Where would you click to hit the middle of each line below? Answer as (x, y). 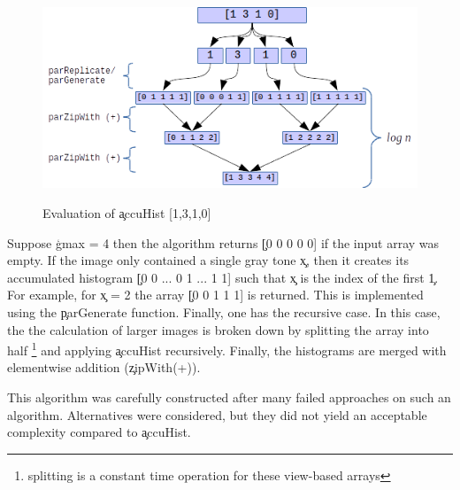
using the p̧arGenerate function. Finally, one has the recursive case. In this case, (224, 312)
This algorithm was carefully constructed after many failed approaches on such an (229, 397)
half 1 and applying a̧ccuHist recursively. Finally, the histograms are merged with (227, 349)
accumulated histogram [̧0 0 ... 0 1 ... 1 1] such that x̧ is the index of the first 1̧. (223, 277)
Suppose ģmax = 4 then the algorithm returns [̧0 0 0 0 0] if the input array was (223, 242)
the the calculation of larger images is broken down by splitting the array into (218, 329)
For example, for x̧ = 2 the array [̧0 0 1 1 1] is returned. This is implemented (215, 295)
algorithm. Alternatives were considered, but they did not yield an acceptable (217, 414)
